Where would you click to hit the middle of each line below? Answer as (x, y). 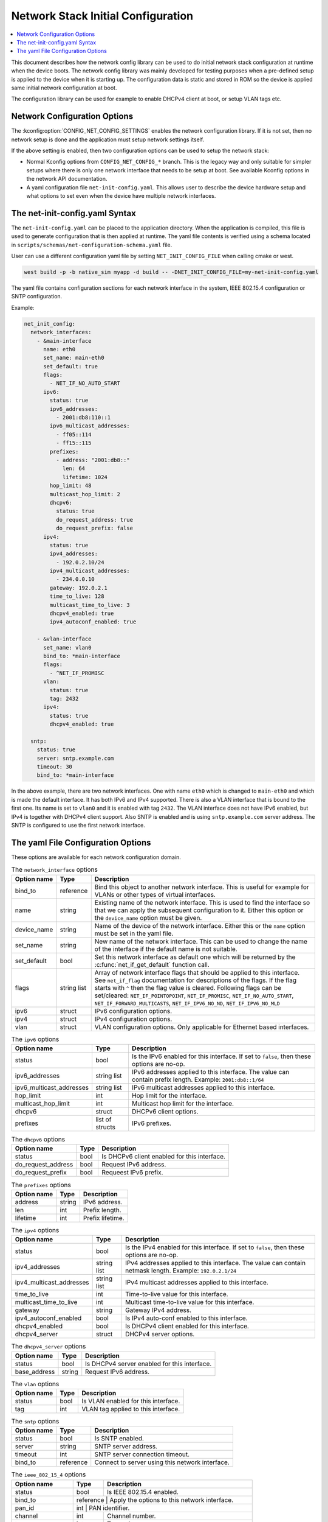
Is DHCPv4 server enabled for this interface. (149, 1364)
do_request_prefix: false (94, 528)
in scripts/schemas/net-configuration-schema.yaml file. (92, 245)
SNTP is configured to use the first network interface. (78, 825)
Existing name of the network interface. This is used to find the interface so (202, 902)
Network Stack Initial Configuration (102, 16)
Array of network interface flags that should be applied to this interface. (197, 972)
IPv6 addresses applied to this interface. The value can (210, 1072)
